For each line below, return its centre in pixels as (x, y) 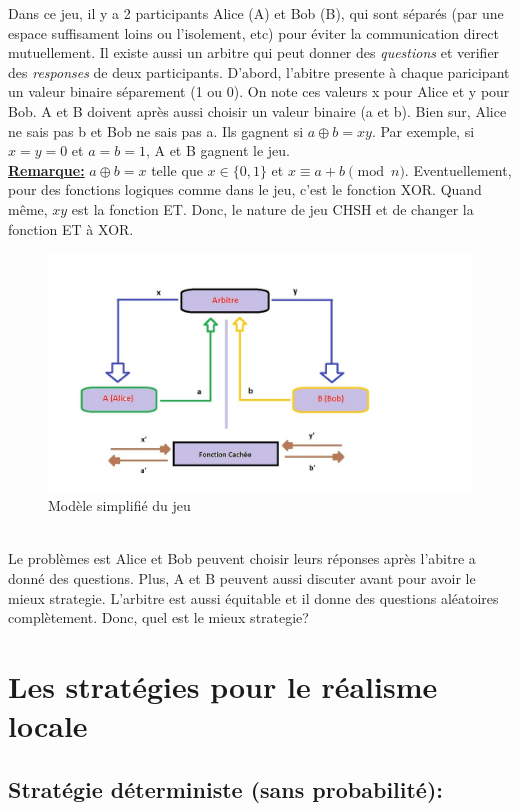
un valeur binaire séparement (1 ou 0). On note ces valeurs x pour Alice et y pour (259, 91)
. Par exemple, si (423, 130)
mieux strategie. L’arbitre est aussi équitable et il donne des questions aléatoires (253, 597)
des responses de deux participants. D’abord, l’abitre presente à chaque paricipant (259, 71)
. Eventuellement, (458, 169)
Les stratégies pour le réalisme (223, 685)
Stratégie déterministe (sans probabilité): (226, 788)
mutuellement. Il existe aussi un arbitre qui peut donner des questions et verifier (254, 52)
